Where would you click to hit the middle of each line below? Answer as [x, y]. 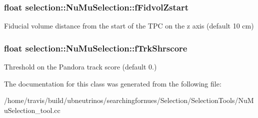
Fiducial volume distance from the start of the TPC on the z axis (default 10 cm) [129, 26]
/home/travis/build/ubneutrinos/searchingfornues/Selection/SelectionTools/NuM [129, 100]
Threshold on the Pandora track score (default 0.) [80, 67]
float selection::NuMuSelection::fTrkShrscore [96, 48]
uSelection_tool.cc [32, 110]
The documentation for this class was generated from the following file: [113, 83]
